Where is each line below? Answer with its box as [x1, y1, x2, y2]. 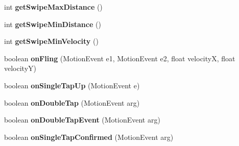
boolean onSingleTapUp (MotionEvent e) [4, 80, 140, 90]
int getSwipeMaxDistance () [4, 2, 103, 12]
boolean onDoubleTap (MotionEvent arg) [4, 97, 140, 108]
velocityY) [4, 63, 36, 74]
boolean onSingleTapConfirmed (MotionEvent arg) [4, 131, 174, 142]
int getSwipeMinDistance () [4, 18, 101, 29]
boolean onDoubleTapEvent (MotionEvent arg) [4, 114, 160, 125]
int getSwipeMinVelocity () [4, 36, 99, 46]
